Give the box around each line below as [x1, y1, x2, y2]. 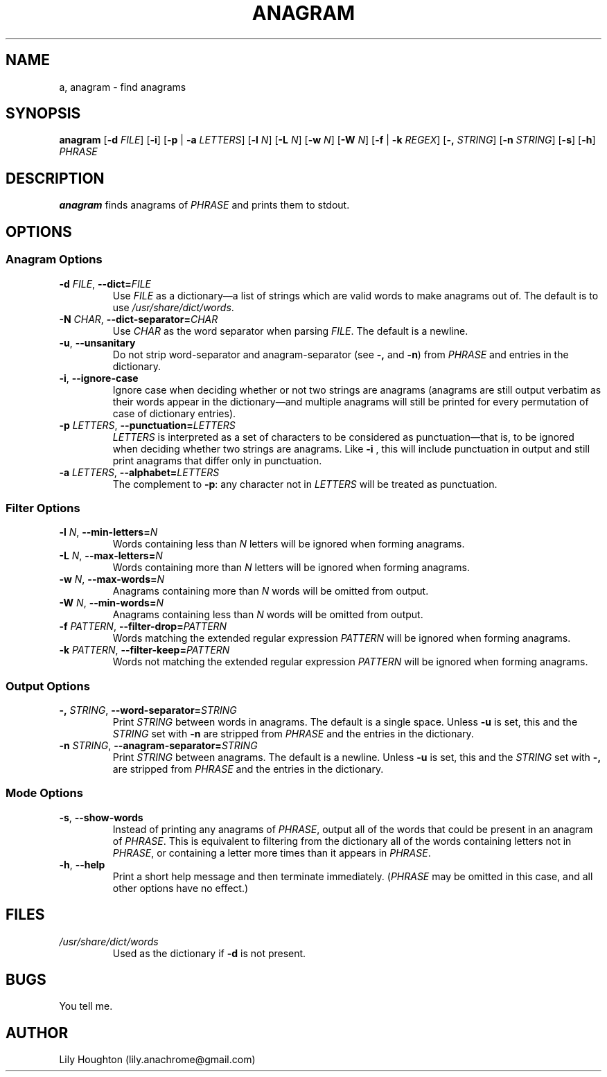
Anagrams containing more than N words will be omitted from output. [112, 585, 429, 597]
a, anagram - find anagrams [59, 80, 186, 93]
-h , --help [59, 858, 105, 870]
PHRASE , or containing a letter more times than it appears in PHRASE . [112, 846, 431, 859]
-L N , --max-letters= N [59, 550, 163, 562]
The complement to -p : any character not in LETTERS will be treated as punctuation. [112, 478, 498, 490]
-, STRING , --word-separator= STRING [59, 704, 237, 716]
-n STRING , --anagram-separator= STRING [59, 739, 258, 751]
